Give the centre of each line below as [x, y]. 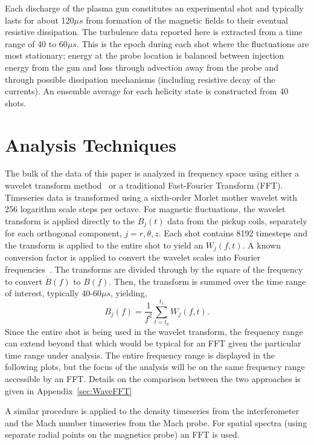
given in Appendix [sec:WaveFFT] [69, 390]
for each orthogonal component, [63, 233]
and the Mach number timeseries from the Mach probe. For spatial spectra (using [156, 422]
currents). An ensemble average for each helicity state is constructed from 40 [147, 91]
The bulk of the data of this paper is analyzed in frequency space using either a [152, 173]
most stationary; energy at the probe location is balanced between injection [145, 55]
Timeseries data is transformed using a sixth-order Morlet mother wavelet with [151, 197]
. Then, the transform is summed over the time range [207, 281]
